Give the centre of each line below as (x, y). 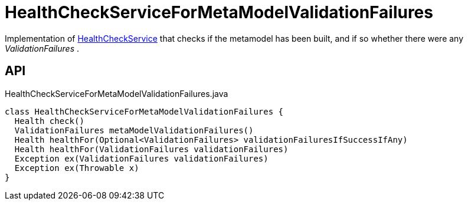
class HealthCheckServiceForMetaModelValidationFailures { (144, 111)
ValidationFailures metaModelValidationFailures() (134, 130)
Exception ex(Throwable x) (77, 168)
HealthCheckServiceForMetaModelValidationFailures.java (117, 93)
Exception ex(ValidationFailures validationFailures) (141, 158)
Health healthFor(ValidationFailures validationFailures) (151, 149)
